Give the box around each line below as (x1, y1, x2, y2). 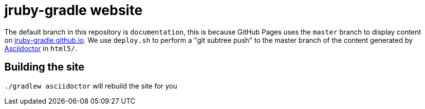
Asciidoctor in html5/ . (4, 44, 77, 53)
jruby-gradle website (4, 2, 143, 18)
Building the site (4, 61, 85, 73)
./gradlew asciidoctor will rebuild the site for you (4, 81, 177, 90)
